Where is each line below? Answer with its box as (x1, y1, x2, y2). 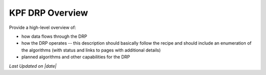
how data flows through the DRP (21, 33, 87, 39)
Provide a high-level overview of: (9, 25, 76, 30)
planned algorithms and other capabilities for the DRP (21, 54, 130, 60)
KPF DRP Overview (9, 7, 88, 18)
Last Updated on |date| (9, 63, 57, 69)
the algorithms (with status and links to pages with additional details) (21, 47, 161, 53)
